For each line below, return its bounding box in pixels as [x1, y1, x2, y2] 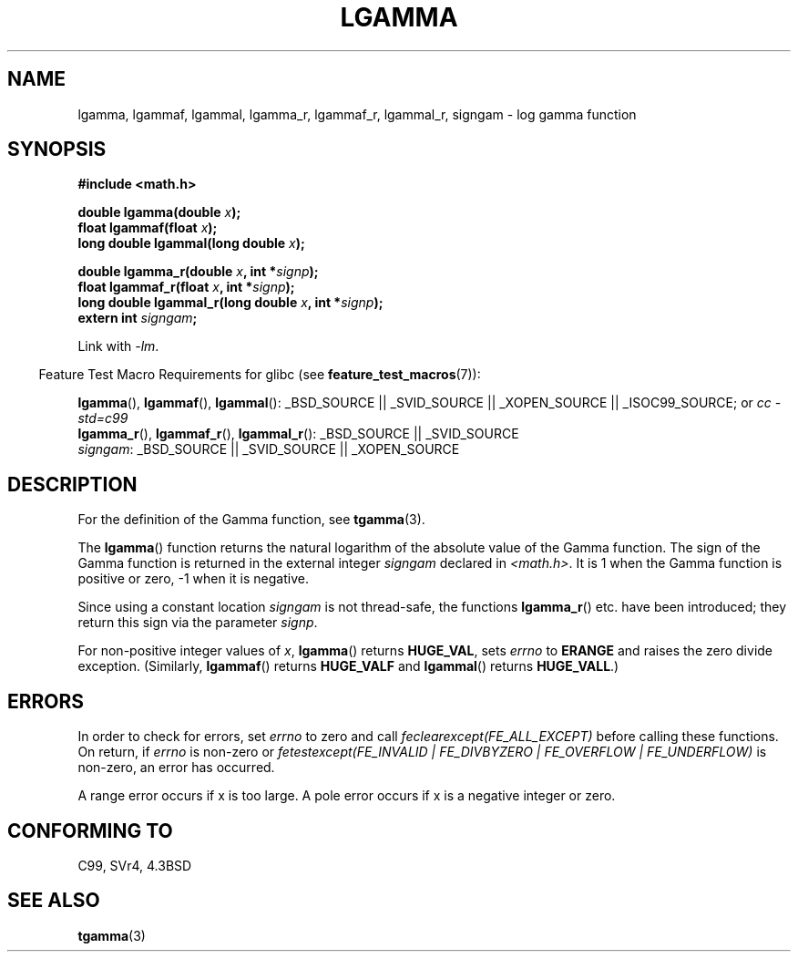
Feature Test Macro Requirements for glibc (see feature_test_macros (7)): [38, 366, 481, 383]
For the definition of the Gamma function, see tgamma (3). [77, 511, 425, 528]
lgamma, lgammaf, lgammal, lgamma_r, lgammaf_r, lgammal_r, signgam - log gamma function [77, 106, 637, 122]
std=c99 [77, 410, 128, 427]
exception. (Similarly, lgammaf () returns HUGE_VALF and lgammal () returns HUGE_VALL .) [77, 658, 619, 675]
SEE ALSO [7, 889, 100, 913]
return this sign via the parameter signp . [77, 614, 318, 631]
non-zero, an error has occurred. [77, 759, 275, 776]
